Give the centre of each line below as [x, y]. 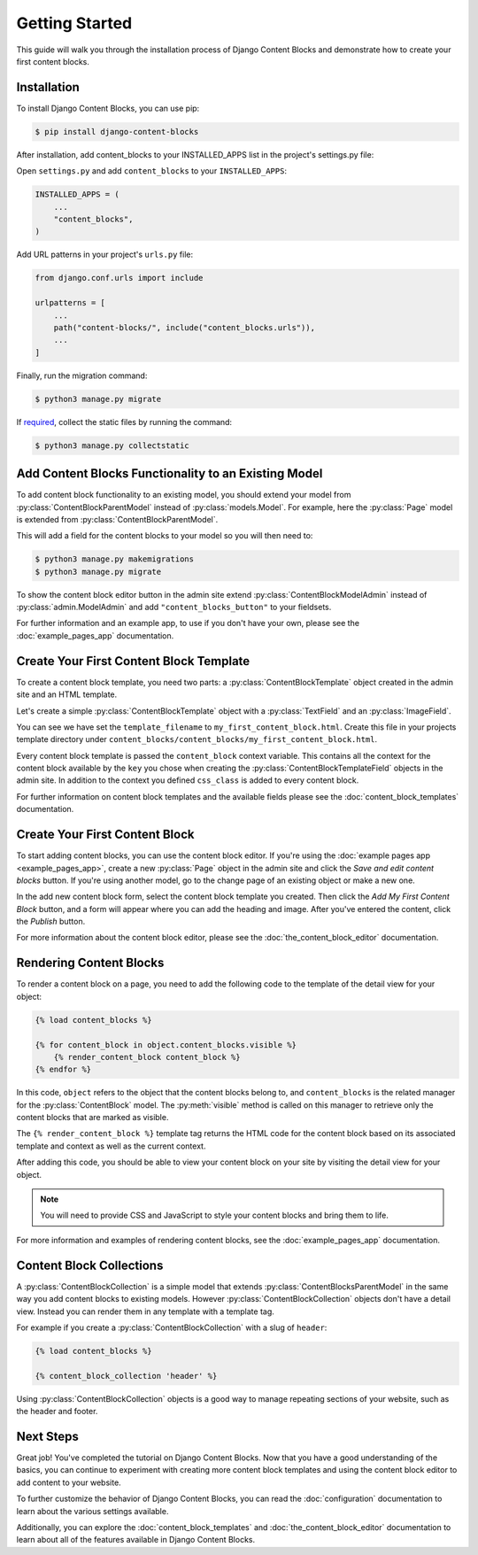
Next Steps [47, 1436]
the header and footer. [57, 1412]
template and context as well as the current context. [111, 1146]
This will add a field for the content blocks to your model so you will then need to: [165, 536]
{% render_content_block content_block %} [147, 1057]
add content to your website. [69, 1482]
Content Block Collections [90, 1265]
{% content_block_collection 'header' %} [126, 1376]
